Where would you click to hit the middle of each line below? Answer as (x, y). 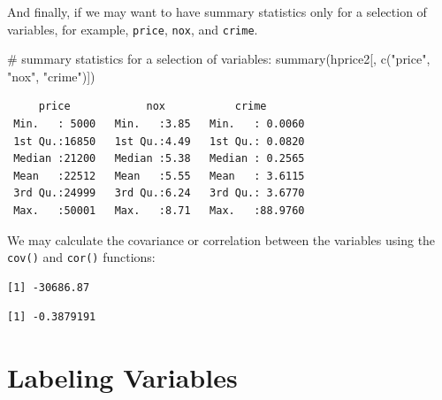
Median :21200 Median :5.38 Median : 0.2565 (159, 159)
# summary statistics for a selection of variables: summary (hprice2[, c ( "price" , (219, 59)
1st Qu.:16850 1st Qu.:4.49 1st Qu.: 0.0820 (159, 141)
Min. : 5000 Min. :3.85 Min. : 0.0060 (159, 124)
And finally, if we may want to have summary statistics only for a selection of (217, 12)
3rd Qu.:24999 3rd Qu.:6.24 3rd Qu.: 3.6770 (159, 193)
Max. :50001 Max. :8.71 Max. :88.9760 (159, 211)
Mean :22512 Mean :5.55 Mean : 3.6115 (159, 176)
